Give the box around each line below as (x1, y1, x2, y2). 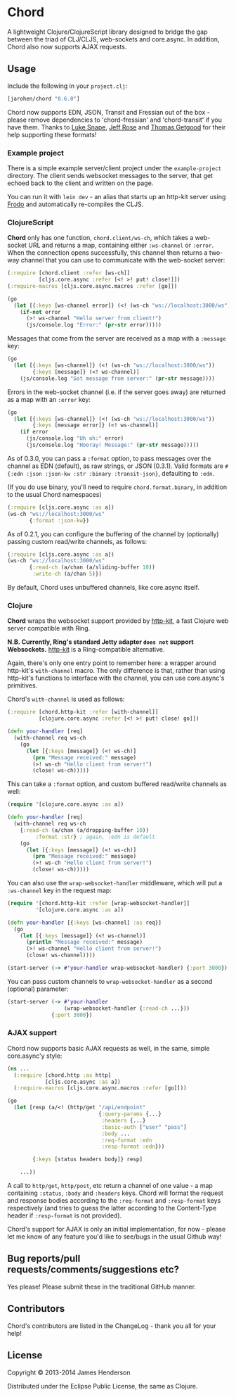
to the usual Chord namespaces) (7, 490, 102, 498)
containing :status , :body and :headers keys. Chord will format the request (7, 1189, 223, 1197)
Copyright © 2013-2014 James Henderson (7, 1368, 131, 1377)
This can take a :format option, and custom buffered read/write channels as (7, 780, 227, 788)
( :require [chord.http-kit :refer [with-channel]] (7, 709, 159, 716)
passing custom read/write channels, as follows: (7, 537, 147, 545)
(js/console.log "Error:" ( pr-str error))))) (25, 322, 162, 329)
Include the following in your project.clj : (7, 82, 128, 90)
